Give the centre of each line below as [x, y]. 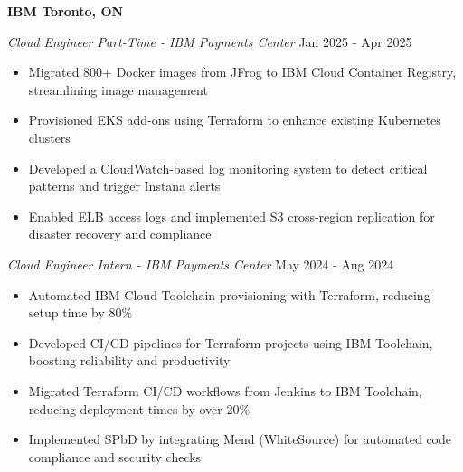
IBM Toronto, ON [66, 11]
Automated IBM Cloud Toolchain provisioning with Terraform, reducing [229, 294]
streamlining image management [118, 89]
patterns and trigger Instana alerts [124, 186]
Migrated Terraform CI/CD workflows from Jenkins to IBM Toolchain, [225, 390]
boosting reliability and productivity [129, 360]
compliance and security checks [115, 456]
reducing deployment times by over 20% [139, 408]
